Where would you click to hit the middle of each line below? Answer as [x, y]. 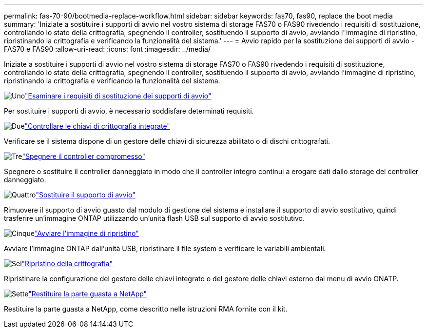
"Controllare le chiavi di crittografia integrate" [97, 126]
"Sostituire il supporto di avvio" [86, 195]
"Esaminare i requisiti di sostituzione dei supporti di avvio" [118, 96]
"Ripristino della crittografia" [67, 264]
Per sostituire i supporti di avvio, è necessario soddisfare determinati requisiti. [129, 111]
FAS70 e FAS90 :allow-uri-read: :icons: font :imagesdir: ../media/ [107, 49]
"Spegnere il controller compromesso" [84, 156]
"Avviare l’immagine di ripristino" [87, 233]
